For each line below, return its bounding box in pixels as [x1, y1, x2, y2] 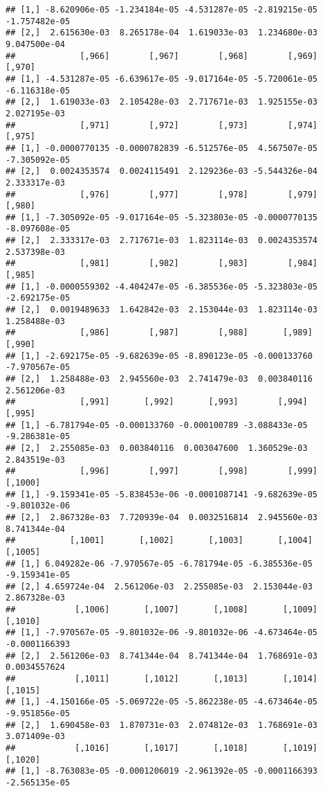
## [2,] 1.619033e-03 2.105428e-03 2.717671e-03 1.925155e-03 [6, 97, 318, 107]
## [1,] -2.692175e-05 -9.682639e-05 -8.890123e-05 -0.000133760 [6, 350, 313, 361]
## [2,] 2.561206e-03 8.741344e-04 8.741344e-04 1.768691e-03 [6, 650, 318, 661]
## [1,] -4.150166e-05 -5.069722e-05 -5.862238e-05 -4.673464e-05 [6, 697, 318, 707]
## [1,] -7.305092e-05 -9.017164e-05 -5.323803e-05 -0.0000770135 [6, 212, 318, 222]
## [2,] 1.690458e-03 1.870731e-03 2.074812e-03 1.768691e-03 [6, 720, 318, 730]
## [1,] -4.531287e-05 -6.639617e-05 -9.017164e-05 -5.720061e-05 [6, 73, 318, 84]
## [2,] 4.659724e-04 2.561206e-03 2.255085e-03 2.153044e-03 [6, 581, 313, 592]
